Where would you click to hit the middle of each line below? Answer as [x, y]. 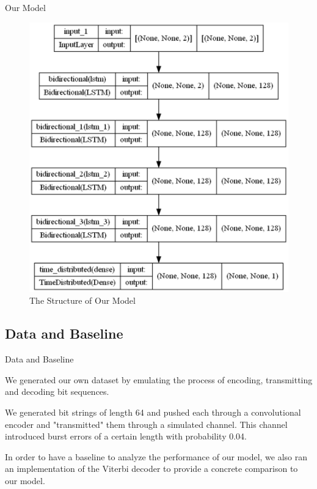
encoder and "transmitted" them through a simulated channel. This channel [146, 424]
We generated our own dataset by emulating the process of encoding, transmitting [159, 379]
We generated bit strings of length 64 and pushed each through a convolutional [153, 412]
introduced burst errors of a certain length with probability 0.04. [126, 436]
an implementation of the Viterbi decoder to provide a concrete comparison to [151, 469]
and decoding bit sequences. [57, 392]
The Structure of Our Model [82, 300]
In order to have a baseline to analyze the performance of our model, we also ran [156, 456]
